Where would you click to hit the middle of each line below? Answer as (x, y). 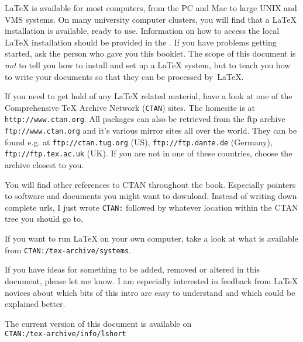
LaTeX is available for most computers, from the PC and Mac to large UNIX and (151, 8)
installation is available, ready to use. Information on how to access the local (142, 31)
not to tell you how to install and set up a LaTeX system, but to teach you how (148, 64)
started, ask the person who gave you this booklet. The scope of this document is (150, 53)
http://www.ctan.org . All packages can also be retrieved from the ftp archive (145, 119)
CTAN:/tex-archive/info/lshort (66, 334)
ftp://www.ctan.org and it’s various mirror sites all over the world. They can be (151, 130)
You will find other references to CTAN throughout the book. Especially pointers (150, 184)
